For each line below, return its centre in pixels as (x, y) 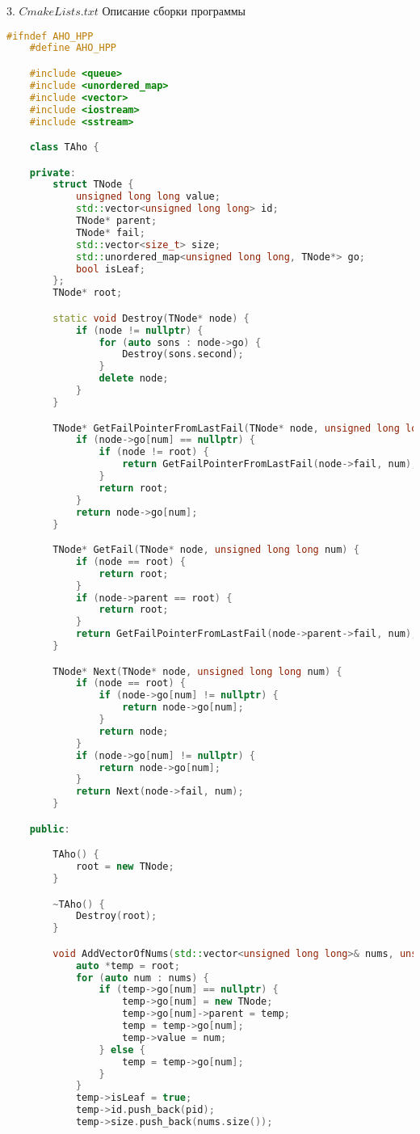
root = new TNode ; (125, 867)
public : (50, 829)
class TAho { (64, 148)
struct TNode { (93, 185)
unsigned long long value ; (148, 197)
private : (52, 173)
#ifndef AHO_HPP (50, 36)
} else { (122, 1050)
